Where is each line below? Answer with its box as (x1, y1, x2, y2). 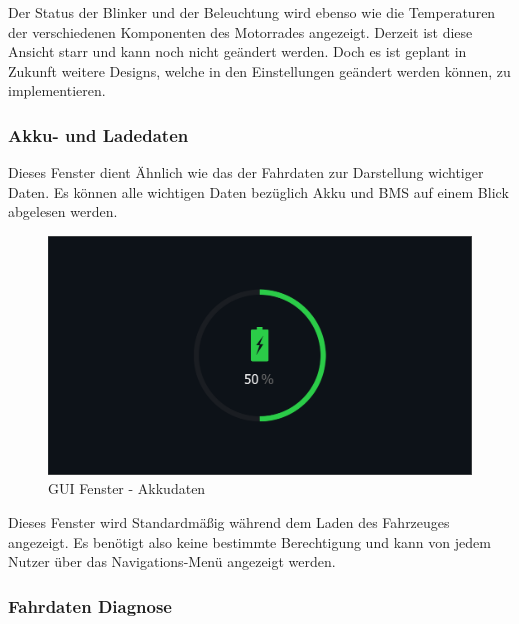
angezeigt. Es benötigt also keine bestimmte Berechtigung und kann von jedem (8, 531, 491, 552)
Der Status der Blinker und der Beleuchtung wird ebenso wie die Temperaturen (8, 2, 496, 22)
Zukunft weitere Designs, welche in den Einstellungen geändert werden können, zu (8, 60, 511, 81)
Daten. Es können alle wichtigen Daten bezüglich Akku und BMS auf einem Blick (8, 181, 509, 202)
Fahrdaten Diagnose (8, 593, 172, 618)
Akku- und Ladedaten (8, 122, 189, 147)
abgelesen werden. (8, 201, 118, 222)
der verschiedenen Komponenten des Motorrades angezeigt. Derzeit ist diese (8, 21, 473, 42)
